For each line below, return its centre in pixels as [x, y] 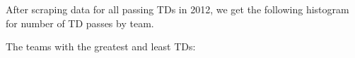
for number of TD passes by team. [80, 23]
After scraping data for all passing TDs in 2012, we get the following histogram [177, 9]
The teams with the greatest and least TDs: [101, 46]
